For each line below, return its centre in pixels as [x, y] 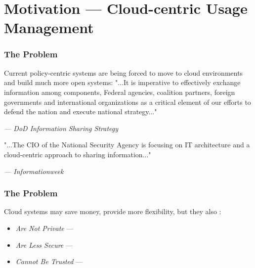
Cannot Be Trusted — [49, 261]
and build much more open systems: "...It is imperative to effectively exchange [122, 82]
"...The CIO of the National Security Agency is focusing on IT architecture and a [127, 145]
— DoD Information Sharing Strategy [61, 128]
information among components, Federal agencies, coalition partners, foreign [120, 92]
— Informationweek [34, 171]
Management [49, 27]
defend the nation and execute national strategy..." [81, 112]
